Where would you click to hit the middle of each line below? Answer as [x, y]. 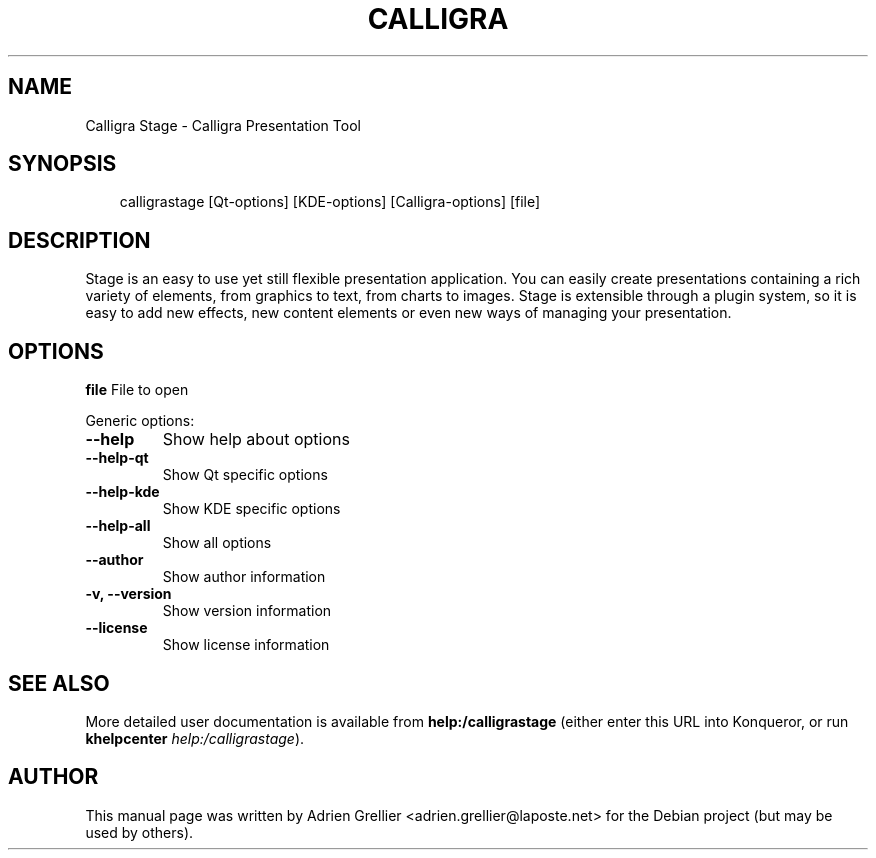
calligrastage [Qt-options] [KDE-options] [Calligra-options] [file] [330, 202]
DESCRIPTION [79, 240]
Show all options [217, 543]
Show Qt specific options [245, 475]
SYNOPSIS [62, 164]
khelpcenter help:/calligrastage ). [195, 738]
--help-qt [117, 458]
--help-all [118, 526]
